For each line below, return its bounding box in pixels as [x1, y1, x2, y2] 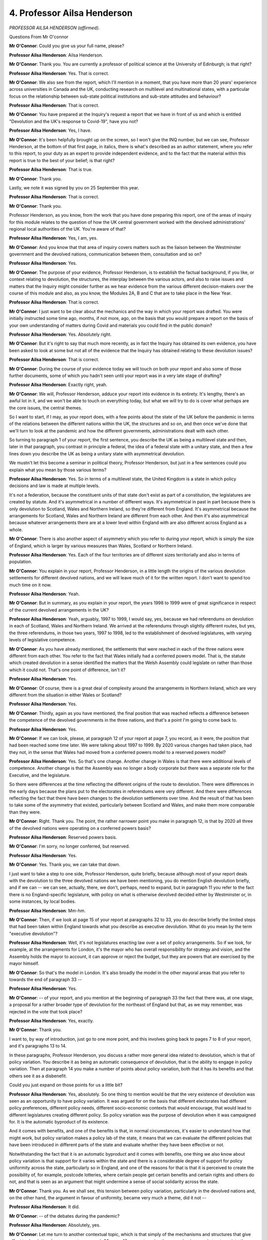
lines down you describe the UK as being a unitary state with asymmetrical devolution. [9, 450, 185, 456]
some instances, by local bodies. [9, 898, 76, 905]
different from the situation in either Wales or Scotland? [9, 692, 122, 698]
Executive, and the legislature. [9, 772, 71, 778]
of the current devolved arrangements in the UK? [9, 607, 109, 613]
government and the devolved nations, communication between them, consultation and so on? [9, 251, 202, 257]
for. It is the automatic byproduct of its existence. [9, 1119, 109, 1125]
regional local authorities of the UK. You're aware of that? [9, 226, 126, 232]
